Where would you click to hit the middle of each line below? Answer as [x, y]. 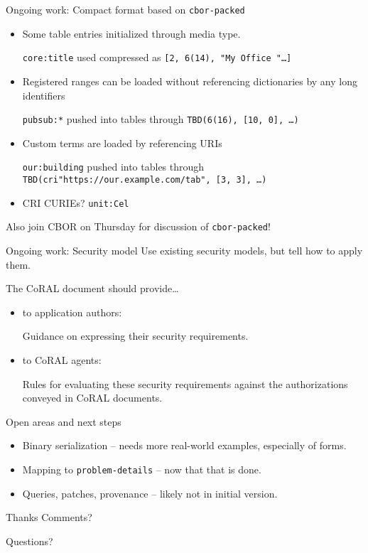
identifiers [44, 95]
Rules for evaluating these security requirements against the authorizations [185, 383]
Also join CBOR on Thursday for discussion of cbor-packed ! [138, 226]
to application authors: [72, 312]
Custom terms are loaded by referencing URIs [122, 143]
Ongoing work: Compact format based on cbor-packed [125, 9]
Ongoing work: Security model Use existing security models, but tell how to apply [184, 250]
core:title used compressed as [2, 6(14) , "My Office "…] [157, 57]
